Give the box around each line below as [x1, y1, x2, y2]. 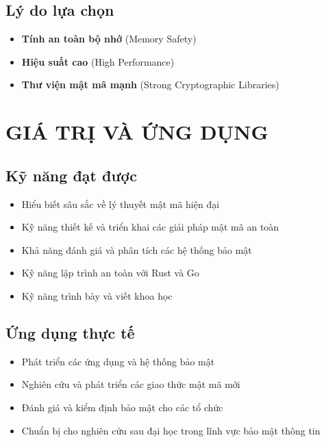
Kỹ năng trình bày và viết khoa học [21, 288, 173, 302]
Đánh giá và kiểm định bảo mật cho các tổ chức [21, 400, 223, 414]
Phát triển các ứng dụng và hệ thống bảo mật [21, 354, 215, 368]
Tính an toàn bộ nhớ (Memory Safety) [21, 31, 197, 46]
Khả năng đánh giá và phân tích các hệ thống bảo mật [21, 242, 252, 257]
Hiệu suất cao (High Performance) [21, 54, 175, 68]
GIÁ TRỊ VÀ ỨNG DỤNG [5, 118, 268, 146]
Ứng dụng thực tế [5, 322, 135, 343]
